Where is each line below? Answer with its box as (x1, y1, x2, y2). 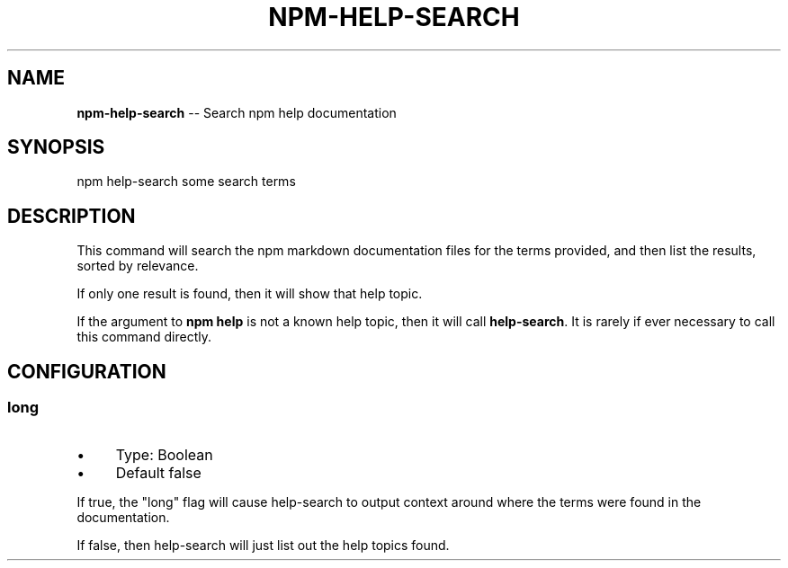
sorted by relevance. (76, 258, 199, 274)
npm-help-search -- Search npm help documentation (76, 104, 397, 120)
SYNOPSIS (7, 136, 105, 159)
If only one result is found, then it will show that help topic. (76, 286, 423, 302)
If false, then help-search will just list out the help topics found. (76, 537, 450, 553)
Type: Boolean (115, 445, 213, 464)
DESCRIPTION (7, 204, 136, 227)
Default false (115, 463, 201, 482)
